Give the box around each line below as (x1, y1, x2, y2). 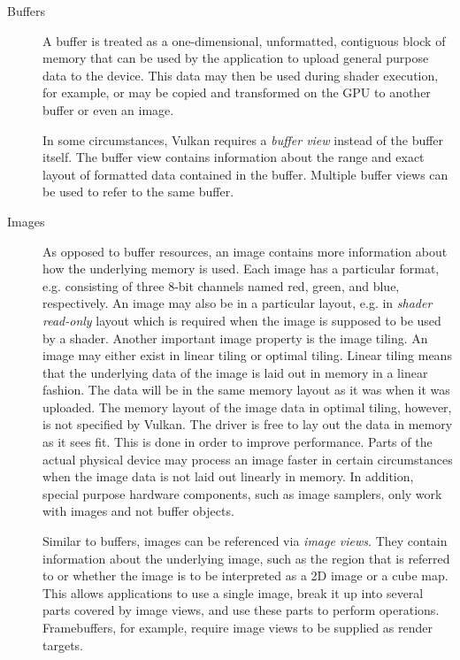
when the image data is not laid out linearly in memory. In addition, (42, 467, 414, 486)
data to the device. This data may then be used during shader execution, (42, 65, 439, 84)
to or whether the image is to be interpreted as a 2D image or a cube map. (42, 566, 448, 585)
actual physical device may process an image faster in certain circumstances (42, 449, 453, 468)
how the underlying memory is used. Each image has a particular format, (42, 259, 440, 278)
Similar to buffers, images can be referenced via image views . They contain (42, 532, 448, 550)
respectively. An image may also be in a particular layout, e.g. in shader (42, 294, 433, 312)
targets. (42, 635, 84, 654)
